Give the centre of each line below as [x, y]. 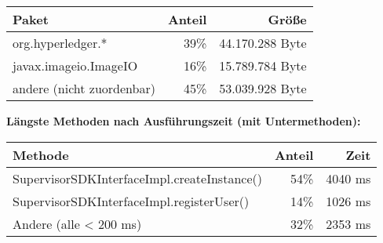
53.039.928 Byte [263, 88]
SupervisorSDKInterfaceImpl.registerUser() [131, 201]
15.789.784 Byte [263, 65]
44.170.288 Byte [263, 43]
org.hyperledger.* [60, 43]
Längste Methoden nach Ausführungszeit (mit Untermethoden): [184, 121]
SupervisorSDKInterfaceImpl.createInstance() [137, 178]
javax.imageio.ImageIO [75, 65]
